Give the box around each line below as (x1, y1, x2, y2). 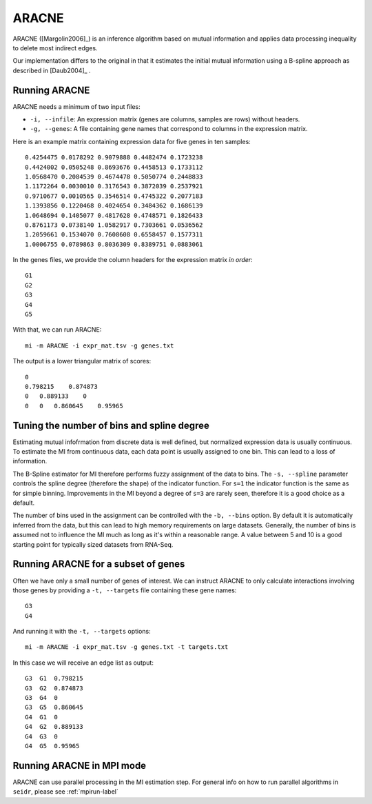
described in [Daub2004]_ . (12, 66, 91, 74)
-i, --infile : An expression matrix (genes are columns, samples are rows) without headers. (30, 115, 300, 123)
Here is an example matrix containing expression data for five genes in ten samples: (12, 137, 251, 145)
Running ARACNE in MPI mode (12, 759, 147, 772)
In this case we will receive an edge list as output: (12, 659, 154, 667)
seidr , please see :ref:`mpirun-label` (12, 787, 118, 796)
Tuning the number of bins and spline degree (12, 419, 209, 431)
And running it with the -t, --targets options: (12, 627, 151, 636)
